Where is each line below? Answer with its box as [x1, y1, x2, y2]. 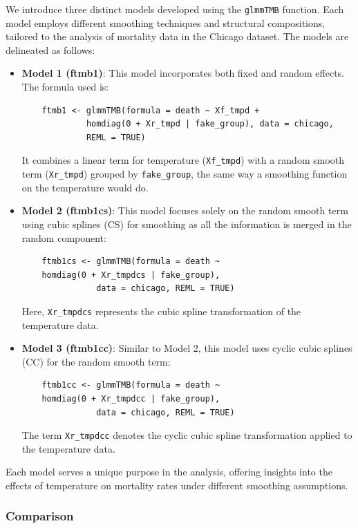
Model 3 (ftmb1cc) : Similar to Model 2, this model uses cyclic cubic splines [21, 341, 352, 355]
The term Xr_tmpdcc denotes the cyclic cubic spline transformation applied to [21, 428, 352, 442]
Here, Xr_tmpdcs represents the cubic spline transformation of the [21, 303, 301, 318]
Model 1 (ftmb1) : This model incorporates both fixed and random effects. [21, 66, 344, 80]
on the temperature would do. [21, 180, 149, 194]
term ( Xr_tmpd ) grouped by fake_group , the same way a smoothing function [21, 167, 348, 181]
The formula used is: [21, 79, 109, 94]
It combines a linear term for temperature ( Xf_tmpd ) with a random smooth [21, 153, 345, 167]
